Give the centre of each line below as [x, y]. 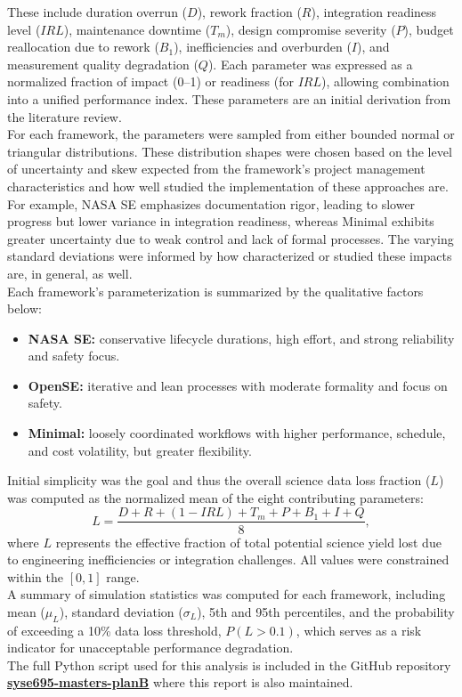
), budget [429, 29]
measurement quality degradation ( [103, 64]
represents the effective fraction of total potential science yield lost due [248, 542]
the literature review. [65, 116]
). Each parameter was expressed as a [310, 64]
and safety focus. [74, 356]
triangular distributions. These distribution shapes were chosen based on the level [230, 151]
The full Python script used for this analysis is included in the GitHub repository [229, 665]
